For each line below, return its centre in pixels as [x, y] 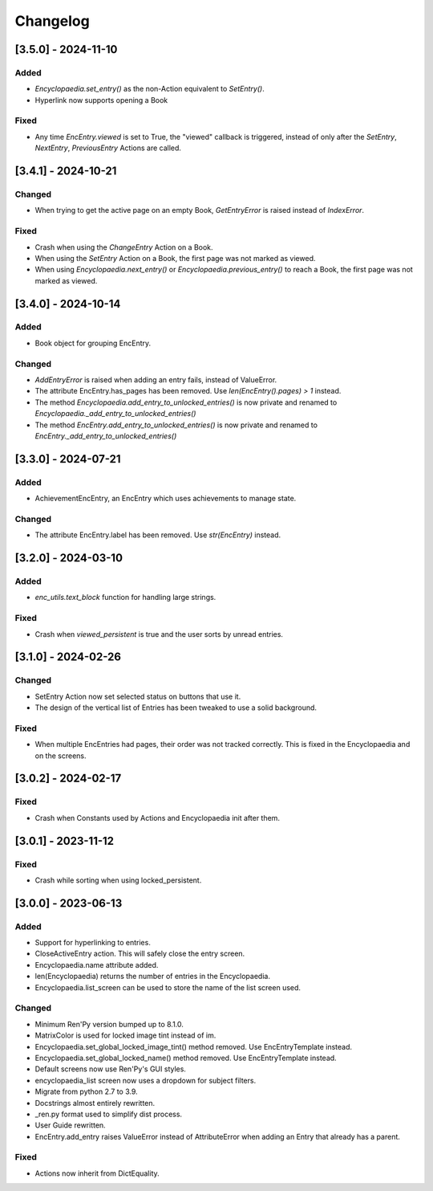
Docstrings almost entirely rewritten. [95, 1103]
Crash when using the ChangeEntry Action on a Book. [124, 247]
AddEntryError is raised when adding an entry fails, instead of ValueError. [156, 380]
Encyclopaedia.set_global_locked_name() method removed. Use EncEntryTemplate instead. [186, 1058]
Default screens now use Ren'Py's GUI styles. [110, 1069]
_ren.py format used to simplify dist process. [109, 1114]
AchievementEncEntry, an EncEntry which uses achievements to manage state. [166, 499]
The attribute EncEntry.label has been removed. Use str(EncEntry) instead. [158, 535]
